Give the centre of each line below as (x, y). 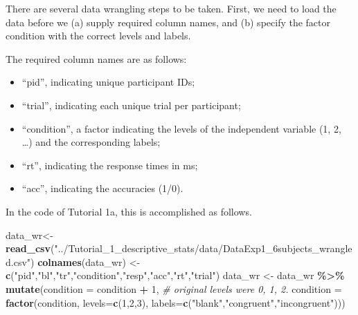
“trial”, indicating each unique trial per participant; (131, 105)
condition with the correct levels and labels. (98, 36)
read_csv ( (30, 248)
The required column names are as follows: (96, 58)
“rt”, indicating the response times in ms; (110, 165)
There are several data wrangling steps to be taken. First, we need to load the (171, 8)
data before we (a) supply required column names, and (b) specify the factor (168, 22)
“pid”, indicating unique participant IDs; (108, 82)
